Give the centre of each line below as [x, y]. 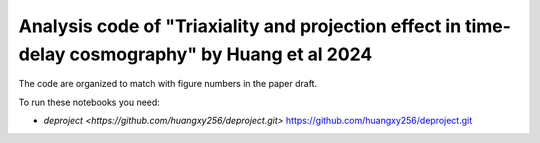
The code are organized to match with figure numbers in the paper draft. [168, 84]
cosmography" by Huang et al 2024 [221, 54]
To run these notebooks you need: [89, 102]
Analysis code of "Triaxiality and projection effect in [240, 26]
